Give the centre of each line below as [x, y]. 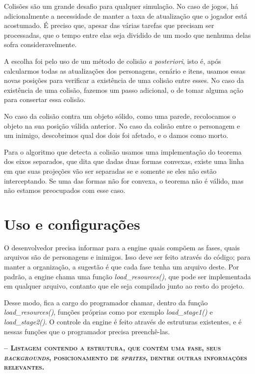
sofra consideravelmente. [40, 44]
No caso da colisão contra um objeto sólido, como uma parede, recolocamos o [120, 116]
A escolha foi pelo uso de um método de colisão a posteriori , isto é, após [113, 61]
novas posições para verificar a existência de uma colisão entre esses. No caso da [124, 80]
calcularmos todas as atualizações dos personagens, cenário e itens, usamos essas [125, 70]
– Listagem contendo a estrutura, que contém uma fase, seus [113, 348]
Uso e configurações [72, 224]
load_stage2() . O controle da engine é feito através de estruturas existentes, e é [123, 321]
